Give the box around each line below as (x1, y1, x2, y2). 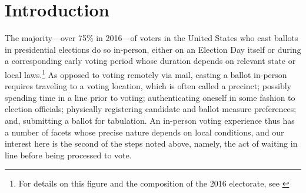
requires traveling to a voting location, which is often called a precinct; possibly (5, 80, 291, 92)
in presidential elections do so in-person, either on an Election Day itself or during (5, 43, 301, 55)
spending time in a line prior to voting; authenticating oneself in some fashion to (5, 91, 295, 103)
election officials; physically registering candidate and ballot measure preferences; (5, 103, 297, 115)
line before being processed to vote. (5, 148, 132, 161)
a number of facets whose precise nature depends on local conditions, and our (5, 126, 284, 138)
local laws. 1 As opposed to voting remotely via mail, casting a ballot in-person (5, 66, 287, 80)
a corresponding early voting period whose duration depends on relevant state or (5, 55, 296, 67)
